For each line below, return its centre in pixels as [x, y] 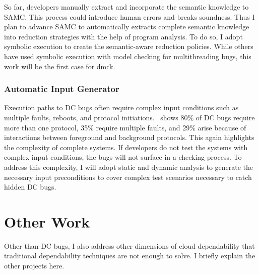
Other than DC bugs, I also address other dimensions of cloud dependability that [129, 245]
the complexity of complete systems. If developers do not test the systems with [126, 147]
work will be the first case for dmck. [60, 66]
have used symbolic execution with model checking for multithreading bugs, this [128, 56]
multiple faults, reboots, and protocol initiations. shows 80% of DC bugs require [129, 117]
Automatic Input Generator [62, 89]
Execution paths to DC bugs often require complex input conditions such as [121, 107]
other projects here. [34, 266]
